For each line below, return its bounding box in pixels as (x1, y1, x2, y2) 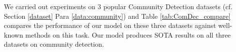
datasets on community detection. (4, 39, 104, 49)
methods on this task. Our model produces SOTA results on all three (25, 29, 231, 39)
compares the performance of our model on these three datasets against (4, 20, 216, 30)
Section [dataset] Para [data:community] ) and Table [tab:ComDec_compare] (4, 11, 231, 21)
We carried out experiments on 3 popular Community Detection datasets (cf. (4, 1, 233, 11)
